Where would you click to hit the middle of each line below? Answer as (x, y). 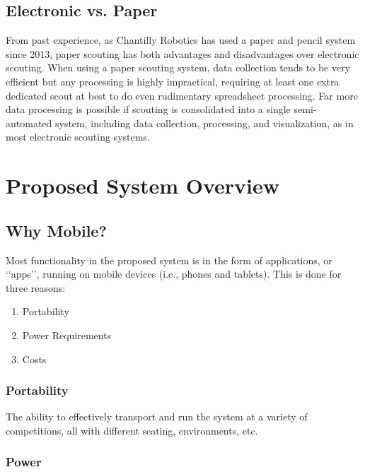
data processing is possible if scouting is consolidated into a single (148, 109)
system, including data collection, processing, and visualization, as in (204, 123)
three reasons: (36, 287)
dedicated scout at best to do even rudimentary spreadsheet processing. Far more (182, 95)
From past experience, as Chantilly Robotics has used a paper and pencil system (181, 40)
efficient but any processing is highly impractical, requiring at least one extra (173, 81)
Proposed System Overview (143, 185)
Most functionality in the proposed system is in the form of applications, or (169, 260)
